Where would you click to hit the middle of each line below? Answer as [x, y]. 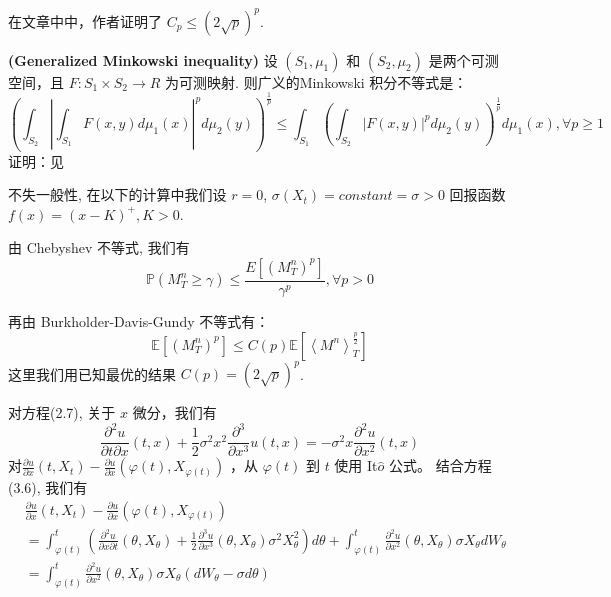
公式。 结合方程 [440, 465]
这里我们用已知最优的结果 [92, 373]
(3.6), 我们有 [48, 487]
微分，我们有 [174, 412]
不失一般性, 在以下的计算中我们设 [117, 194]
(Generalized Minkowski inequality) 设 [143, 59]
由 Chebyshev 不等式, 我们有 [99, 247]
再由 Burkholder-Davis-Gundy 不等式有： [139, 320]
